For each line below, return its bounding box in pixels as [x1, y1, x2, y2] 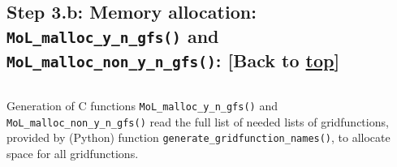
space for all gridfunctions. [6, 145, 139, 162]
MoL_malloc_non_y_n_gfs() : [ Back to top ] [6, 47, 340, 72]
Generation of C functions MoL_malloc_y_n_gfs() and [6, 97, 278, 114]
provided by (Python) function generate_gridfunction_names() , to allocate [6, 129, 391, 146]
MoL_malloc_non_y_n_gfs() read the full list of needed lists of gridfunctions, [6, 113, 389, 130]
